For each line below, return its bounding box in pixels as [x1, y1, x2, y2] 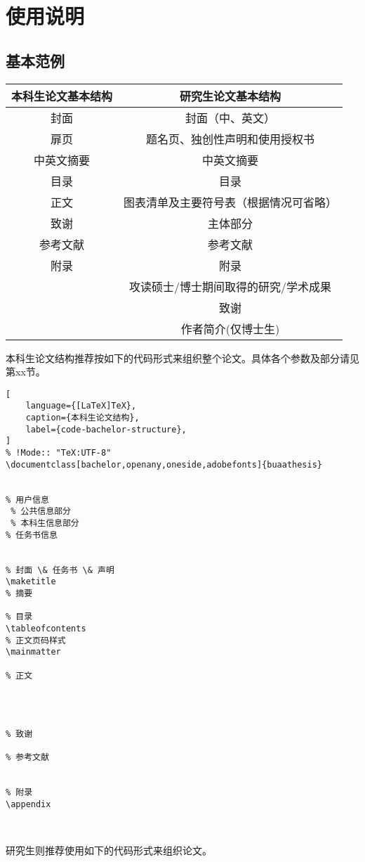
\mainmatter [6, 647, 61, 657]
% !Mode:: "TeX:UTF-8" [6, 448, 112, 458]
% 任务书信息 [6, 529, 58, 540]
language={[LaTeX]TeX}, [25, 401, 137, 411]
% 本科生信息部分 [11, 517, 79, 528]
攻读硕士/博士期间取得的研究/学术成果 [129, 278, 332, 295]
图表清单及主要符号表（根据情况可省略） [124, 193, 338, 210]
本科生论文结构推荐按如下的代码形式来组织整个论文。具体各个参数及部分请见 [6, 350, 359, 365]
